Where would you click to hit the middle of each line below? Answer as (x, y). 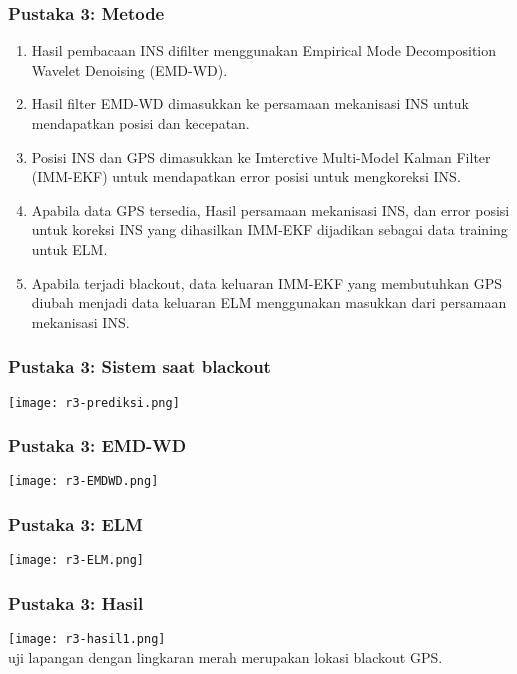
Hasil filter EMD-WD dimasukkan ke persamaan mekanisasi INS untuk (250, 103)
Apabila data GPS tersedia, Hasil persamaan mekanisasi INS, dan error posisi (270, 209)
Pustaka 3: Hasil (76, 602)
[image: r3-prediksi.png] (94, 402)
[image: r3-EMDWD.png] (83, 481)
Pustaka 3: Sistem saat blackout (139, 366)
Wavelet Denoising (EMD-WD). (129, 69)
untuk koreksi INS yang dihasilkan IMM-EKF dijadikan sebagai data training (269, 229)
